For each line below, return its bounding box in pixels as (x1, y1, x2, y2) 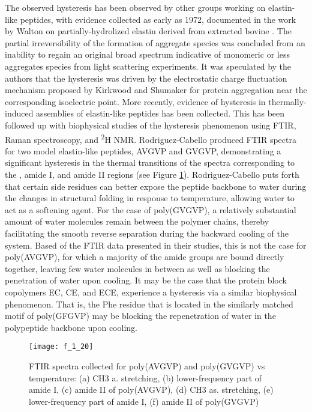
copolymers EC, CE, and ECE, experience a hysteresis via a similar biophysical (5, 285, 297, 298)
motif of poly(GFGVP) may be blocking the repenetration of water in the (5, 309, 276, 322)
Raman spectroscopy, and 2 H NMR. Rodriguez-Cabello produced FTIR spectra (5, 131, 296, 145)
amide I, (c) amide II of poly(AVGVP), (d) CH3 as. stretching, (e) (29, 383, 274, 396)
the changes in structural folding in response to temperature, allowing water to (5, 192, 295, 204)
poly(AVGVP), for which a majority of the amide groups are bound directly (5, 250, 284, 263)
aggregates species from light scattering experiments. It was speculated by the (5, 59, 292, 72)
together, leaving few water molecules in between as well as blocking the (5, 262, 270, 274)
